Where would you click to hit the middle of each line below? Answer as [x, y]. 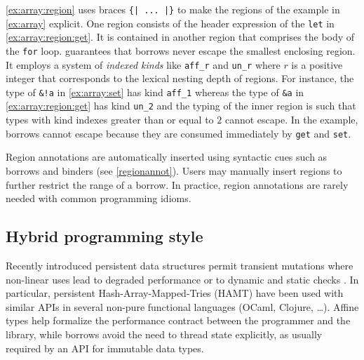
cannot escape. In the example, [291, 120]
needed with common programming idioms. [99, 198]
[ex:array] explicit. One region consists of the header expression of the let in [170, 23]
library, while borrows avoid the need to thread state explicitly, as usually [164, 334]
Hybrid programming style [105, 236]
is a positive [317, 64]
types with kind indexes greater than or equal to [110, 120]
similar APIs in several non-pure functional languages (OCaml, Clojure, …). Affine [182, 306]
